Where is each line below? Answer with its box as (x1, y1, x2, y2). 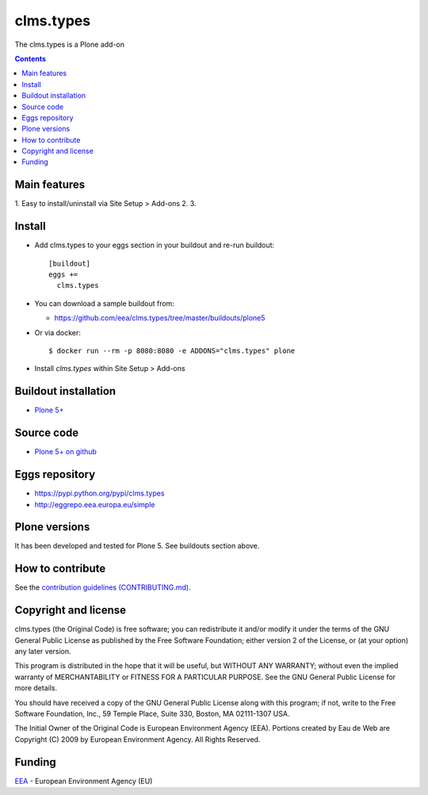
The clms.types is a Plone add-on (14, 40, 124, 49)
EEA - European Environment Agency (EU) (14, 776, 153, 785)
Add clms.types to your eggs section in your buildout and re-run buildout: (34, 240, 275, 250)
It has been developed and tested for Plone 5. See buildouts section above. (14, 541, 260, 551)
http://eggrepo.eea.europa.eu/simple (34, 499, 155, 509)
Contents (14, 54, 47, 63)
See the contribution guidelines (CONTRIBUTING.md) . (14, 583, 191, 592)
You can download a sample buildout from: (34, 298, 174, 308)
